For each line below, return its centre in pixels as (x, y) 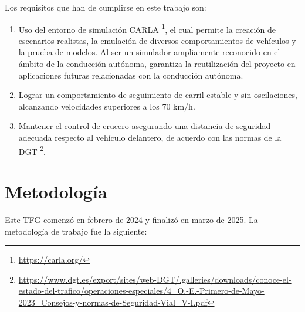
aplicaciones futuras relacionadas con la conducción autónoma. (131, 75)
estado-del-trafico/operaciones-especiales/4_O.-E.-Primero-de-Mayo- (141, 291)
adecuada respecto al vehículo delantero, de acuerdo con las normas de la (150, 137)
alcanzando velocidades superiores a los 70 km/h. (107, 106)
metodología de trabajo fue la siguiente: (76, 231)
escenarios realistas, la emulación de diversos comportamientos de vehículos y (157, 40)
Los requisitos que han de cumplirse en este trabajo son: (106, 7)
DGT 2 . (32, 150)
